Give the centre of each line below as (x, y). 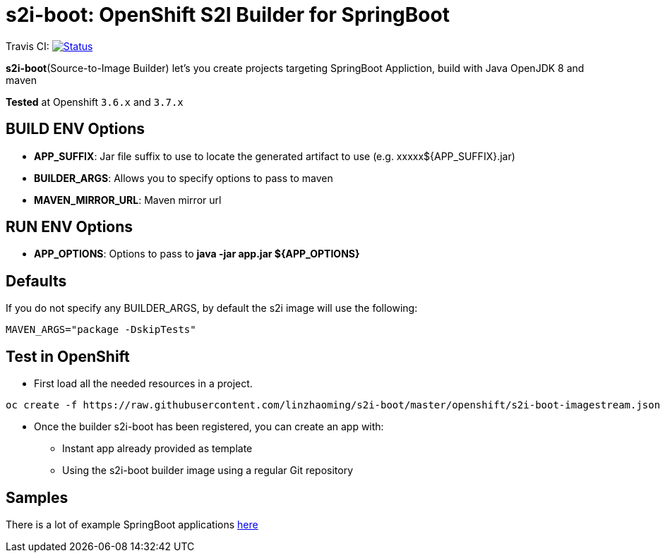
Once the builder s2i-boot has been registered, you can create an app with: (209, 427)
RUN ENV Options (70, 227)
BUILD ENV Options (76, 129)
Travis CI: (28, 46)
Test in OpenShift (68, 356)
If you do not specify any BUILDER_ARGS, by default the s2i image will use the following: (212, 308)
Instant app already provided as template (157, 449)
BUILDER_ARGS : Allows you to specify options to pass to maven (184, 178)
